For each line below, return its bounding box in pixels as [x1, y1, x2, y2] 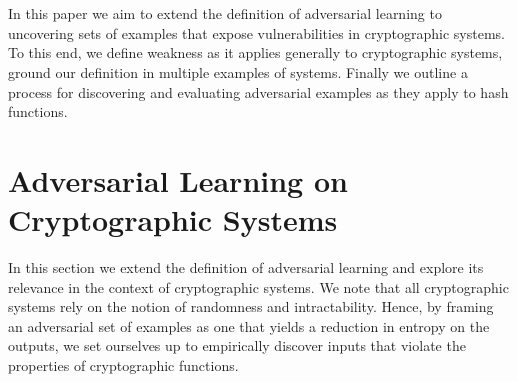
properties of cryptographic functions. [8, 355, 239, 376]
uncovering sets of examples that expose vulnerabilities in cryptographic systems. [8, 22, 505, 43]
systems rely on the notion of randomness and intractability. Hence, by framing [8, 296, 494, 317]
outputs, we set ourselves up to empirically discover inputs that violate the [8, 335, 466, 356]
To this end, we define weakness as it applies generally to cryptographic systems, [8, 42, 503, 63]
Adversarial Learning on [8, 159, 348, 200]
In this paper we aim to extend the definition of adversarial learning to [8, 3, 442, 24]
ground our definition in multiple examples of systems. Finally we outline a [8, 61, 468, 82]
